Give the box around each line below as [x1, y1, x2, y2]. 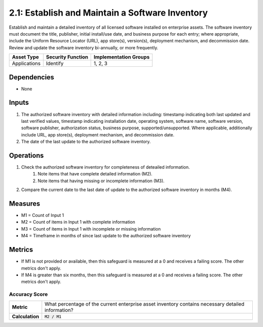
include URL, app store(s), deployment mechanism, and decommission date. [21, 132, 175, 137]
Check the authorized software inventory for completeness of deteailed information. [21, 164, 190, 170]
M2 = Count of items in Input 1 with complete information [21, 219, 135, 225]
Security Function [46, 54, 89, 60]
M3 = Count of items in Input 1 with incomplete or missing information [21, 226, 161, 231]
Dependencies [9, 73, 55, 81]
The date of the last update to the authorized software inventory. [21, 139, 151, 145]
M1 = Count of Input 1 [21, 212, 64, 218]
